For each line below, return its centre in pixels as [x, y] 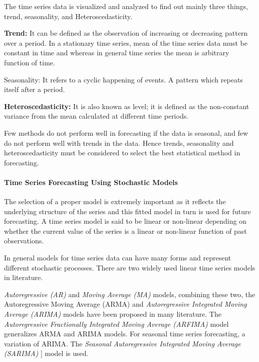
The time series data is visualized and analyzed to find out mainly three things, [126, 6]
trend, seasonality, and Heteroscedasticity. [68, 16]
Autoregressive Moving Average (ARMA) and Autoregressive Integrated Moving [125, 304]
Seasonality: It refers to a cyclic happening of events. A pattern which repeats [123, 79]
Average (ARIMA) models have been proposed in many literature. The [113, 314]
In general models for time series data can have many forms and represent [118, 258]
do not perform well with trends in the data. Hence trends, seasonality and [119, 143]
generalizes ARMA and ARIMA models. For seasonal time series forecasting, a [125, 334]
